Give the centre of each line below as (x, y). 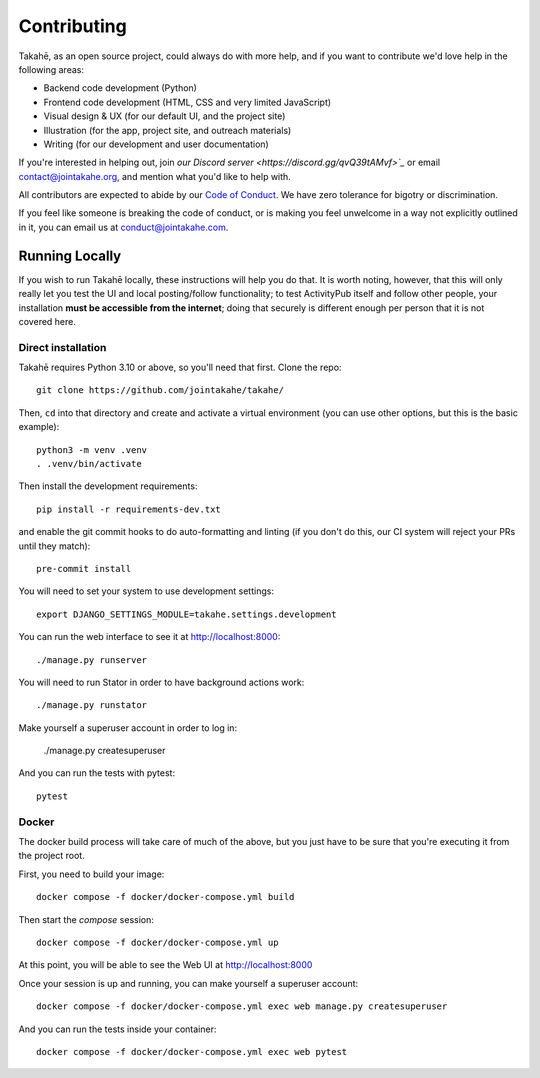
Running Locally (70, 255)
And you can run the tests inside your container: (117, 1029)
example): (39, 427)
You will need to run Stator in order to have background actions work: (161, 682)
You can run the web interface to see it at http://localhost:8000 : (149, 637)
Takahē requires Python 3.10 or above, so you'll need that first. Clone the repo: (180, 367)
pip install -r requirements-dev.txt (129, 509)
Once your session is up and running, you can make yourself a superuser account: (188, 983)
